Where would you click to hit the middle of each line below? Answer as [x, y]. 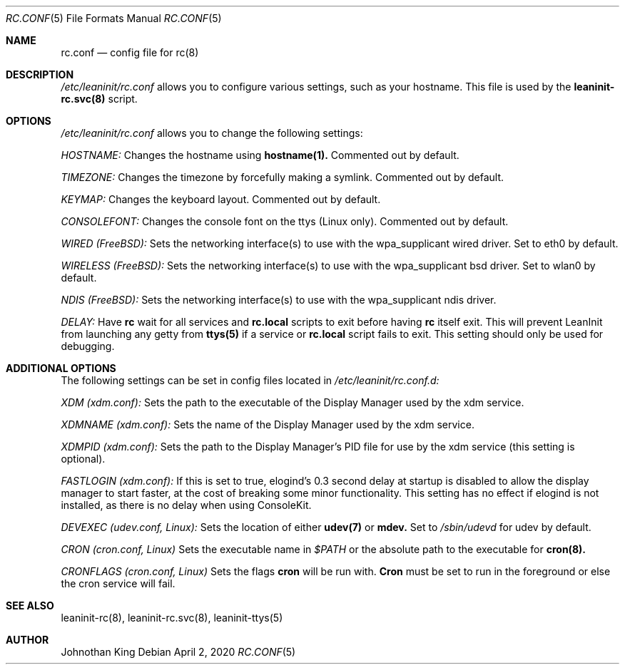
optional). [83, 459]
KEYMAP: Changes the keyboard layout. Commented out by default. [221, 199]
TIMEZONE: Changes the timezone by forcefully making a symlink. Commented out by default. [283, 177]
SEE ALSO [30, 605]
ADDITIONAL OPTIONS [61, 368]
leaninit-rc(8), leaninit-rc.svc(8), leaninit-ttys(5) [172, 618]
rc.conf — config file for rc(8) [130, 52]
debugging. [88, 346]
